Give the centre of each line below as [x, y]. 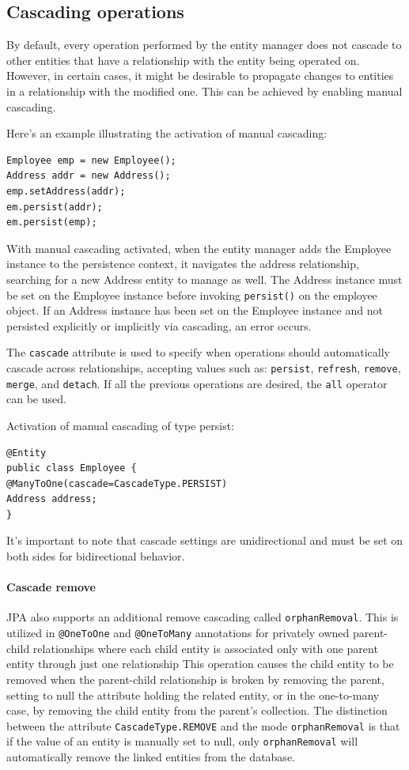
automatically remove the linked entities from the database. [151, 757]
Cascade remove [51, 587]
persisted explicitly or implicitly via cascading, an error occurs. [159, 325]
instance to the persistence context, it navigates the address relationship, [183, 264]
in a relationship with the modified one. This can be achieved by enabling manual [204, 91]
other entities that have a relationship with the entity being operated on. [183, 60]
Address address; [52, 499]
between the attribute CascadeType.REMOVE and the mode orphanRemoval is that [203, 725]
